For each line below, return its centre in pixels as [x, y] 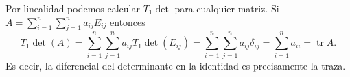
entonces [128, 21]
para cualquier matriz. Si [227, 8]
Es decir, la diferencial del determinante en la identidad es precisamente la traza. [176, 65]
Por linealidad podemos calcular [73, 8]
